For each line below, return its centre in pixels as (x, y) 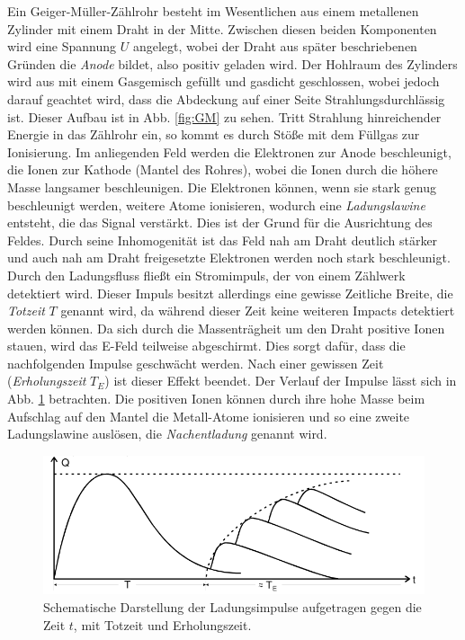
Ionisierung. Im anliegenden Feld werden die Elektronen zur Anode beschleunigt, (229, 151)
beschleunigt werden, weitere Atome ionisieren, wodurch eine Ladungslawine (216, 204)
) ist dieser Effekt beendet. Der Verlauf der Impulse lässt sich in (281, 381)
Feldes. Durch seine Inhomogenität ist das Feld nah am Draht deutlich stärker (223, 240)
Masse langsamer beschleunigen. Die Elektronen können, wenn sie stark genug (222, 187)
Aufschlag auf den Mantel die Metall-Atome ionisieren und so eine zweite (209, 416)
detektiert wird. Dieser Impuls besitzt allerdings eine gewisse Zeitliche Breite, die (230, 293)
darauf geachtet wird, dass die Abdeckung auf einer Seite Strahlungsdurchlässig (226, 98)
